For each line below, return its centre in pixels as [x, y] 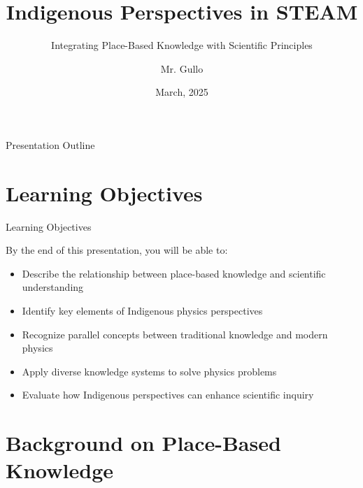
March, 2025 [182, 92]
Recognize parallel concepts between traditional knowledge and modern [175, 334]
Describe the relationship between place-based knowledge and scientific [174, 273]
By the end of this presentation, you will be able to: [117, 250]
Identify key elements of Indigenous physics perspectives [142, 310]
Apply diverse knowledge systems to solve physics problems [149, 371]
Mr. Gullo [182, 68]
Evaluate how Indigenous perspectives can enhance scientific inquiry [168, 395]
